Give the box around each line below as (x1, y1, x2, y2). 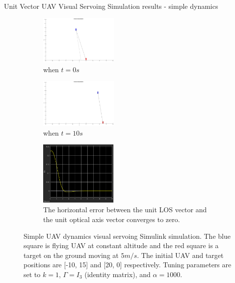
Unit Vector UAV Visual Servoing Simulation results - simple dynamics (4, 1, 218, 11)
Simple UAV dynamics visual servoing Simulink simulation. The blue (24, 230, 231, 241)
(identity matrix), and (84, 269, 151, 279)
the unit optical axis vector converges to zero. (43, 214, 180, 224)
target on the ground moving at (24, 250, 119, 260)
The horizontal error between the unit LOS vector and (43, 204, 207, 215)
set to (24, 269, 41, 279)
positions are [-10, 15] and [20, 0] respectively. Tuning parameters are (24, 259, 232, 270)
